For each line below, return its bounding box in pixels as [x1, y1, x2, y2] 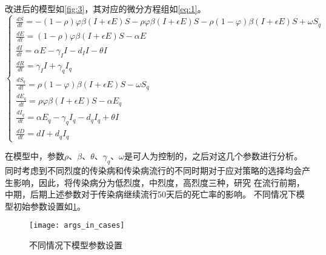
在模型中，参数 [5, 150, 64, 162]
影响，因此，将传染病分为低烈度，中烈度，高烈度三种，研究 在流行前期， [13, 176, 305, 188]
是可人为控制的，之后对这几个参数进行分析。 [124, 150, 302, 162]
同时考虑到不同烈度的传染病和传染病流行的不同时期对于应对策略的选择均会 [5, 164, 302, 176]
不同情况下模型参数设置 [29, 238, 122, 251]
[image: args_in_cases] [29, 221, 125, 230]
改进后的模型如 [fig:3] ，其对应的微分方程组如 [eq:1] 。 [5, 2, 206, 15]
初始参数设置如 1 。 [13, 199, 85, 212]
